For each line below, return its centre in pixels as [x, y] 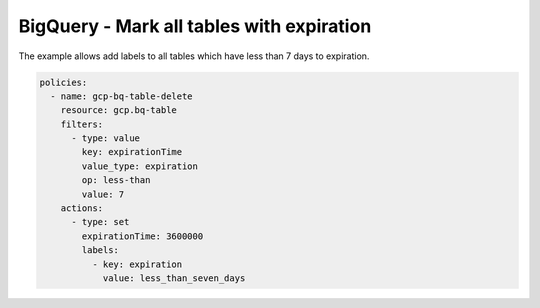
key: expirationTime [132, 152]
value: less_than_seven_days [174, 278]
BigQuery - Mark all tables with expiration [195, 26]
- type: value [105, 138]
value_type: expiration [140, 166]
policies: [63, 82]
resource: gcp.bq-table [118, 110]
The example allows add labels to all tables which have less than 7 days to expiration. [194, 56]
